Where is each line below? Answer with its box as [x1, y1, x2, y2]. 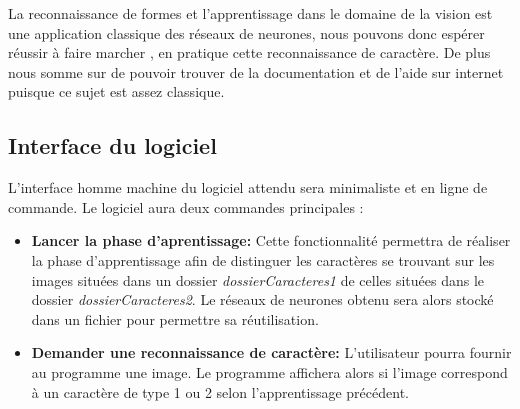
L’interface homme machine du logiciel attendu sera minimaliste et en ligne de [8, 177, 488, 198]
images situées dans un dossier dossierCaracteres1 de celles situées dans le [31, 269, 485, 290]
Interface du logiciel [8, 130, 217, 161]
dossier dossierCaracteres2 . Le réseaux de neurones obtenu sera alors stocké [31, 289, 494, 310]
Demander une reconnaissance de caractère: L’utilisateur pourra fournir [31, 342, 512, 363]
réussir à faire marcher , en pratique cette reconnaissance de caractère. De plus [8, 42, 491, 63]
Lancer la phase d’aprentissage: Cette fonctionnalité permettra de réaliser [31, 230, 511, 251]
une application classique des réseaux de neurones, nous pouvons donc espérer [8, 22, 485, 43]
